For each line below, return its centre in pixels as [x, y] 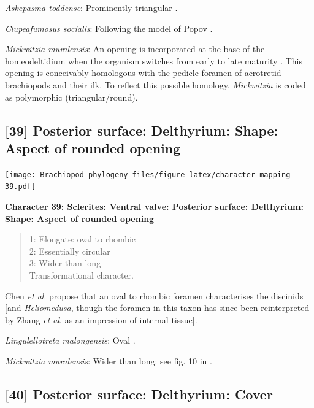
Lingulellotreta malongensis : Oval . [70, 340]
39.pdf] [21, 187]
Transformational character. [81, 275]
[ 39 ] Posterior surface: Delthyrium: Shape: [142, 130]
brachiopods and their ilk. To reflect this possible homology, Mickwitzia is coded [155, 84]
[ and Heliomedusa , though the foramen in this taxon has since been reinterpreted [157, 308]
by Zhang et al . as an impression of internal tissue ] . [101, 319]
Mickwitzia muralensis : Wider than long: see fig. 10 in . [109, 361]
